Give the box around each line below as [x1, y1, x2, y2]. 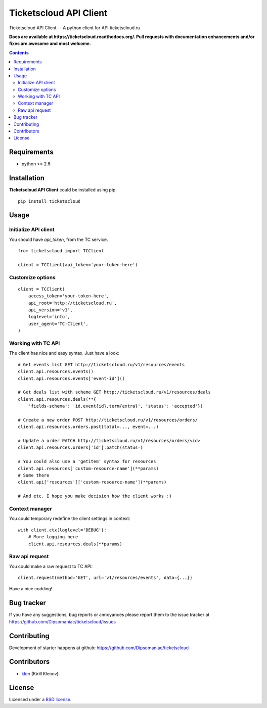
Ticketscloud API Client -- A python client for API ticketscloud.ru [9, 25, 140, 31]
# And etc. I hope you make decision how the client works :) [18, 493, 172, 499]
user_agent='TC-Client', [28, 321, 89, 327]
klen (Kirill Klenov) [21, 670, 59, 676]
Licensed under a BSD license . [9, 697, 72, 703]
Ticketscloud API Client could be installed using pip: [9, 187, 117, 193]
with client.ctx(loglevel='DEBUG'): [18, 527, 107, 533]
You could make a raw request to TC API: [9, 563, 93, 569]
